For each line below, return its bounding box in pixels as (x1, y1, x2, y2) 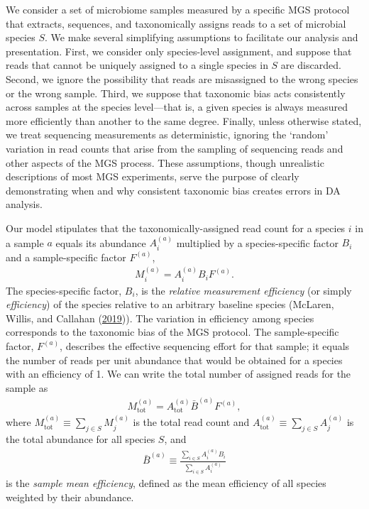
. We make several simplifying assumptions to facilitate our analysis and (45, 30, 358, 45)
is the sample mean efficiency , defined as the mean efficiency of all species (6, 475, 326, 490)
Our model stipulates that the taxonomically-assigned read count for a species (6, 220, 346, 235)
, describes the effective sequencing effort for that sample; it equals (60, 338, 350, 353)
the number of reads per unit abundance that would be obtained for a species (6, 352, 343, 367)
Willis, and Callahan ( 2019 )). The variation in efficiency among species (6, 310, 314, 325)
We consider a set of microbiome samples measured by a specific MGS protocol (6, 2, 350, 16)
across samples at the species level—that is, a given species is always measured (6, 99, 348, 114)
